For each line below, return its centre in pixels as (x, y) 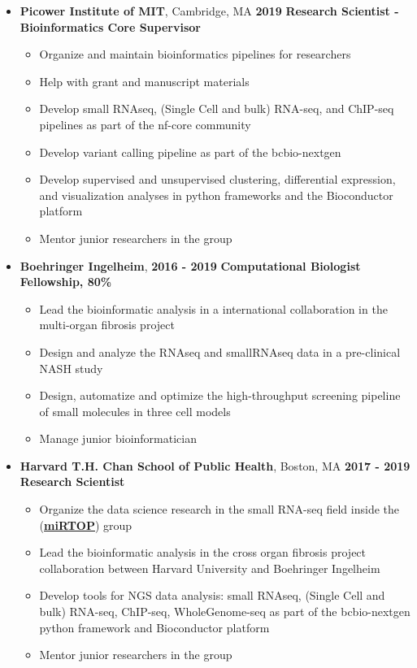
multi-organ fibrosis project (107, 325)
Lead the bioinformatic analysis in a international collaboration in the (213, 308)
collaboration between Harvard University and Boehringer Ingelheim (210, 568)
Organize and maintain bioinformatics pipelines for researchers (195, 54)
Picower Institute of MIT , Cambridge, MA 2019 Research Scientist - (209, 11)
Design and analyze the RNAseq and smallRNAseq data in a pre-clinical (220, 351)
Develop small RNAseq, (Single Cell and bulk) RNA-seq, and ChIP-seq (217, 108)
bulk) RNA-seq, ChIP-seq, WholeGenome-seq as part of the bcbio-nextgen (225, 612)
